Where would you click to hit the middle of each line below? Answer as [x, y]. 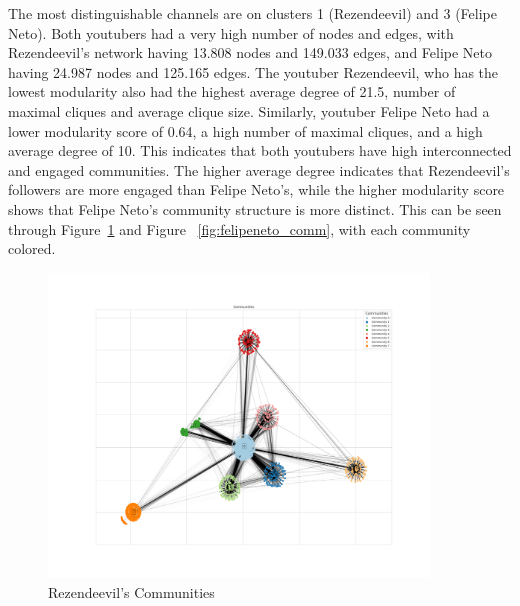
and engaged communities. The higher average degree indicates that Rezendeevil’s [259, 169]
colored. [32, 248]
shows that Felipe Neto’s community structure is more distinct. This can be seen [255, 208]
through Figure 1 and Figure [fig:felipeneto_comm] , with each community [239, 228]
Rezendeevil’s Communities [131, 591]
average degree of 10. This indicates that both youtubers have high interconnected [260, 150]
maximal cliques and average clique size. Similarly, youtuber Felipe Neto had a [249, 110]
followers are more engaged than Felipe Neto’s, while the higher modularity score [256, 189]
